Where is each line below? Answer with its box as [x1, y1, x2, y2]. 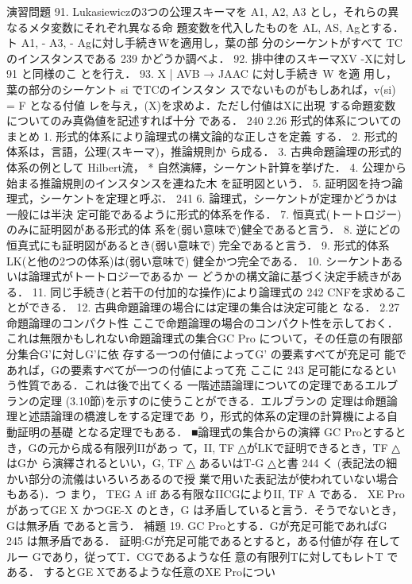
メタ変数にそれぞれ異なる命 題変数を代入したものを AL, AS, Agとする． [28, 18, 404, 35]
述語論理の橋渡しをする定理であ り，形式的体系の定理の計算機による [28, 408, 387, 424]
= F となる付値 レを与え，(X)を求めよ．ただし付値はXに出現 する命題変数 [6, 96, 396, 113]
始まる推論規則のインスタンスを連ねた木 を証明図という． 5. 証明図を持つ [6, 174, 392, 191]
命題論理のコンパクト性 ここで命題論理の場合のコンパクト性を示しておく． [6, 314, 399, 331]
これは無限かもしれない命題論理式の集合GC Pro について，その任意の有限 [6, 330, 392, 346]
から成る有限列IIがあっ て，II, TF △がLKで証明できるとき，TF [59, 439, 388, 455]
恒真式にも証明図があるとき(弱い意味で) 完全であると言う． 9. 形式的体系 [6, 236, 390, 253]
